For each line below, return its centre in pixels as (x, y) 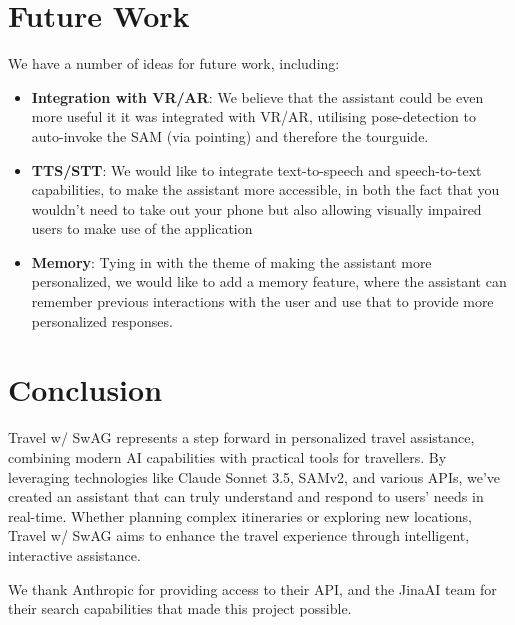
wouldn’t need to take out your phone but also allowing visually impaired (256, 208)
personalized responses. (102, 320)
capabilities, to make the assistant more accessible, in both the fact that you (265, 189)
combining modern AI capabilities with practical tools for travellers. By (227, 456)
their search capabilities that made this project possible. (180, 608)
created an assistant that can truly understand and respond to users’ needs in (246, 496)
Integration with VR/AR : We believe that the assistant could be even (257, 96)
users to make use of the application (142, 228)
